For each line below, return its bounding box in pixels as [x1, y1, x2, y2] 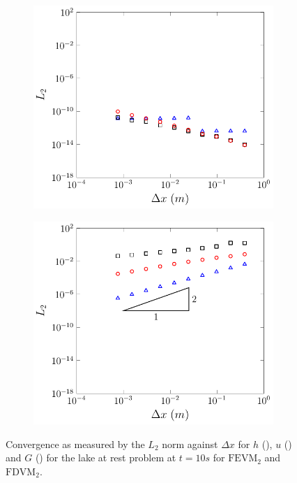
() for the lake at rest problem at [35, 450, 176, 465]
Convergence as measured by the [6, 436, 145, 451]
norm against [162, 436, 218, 451]
